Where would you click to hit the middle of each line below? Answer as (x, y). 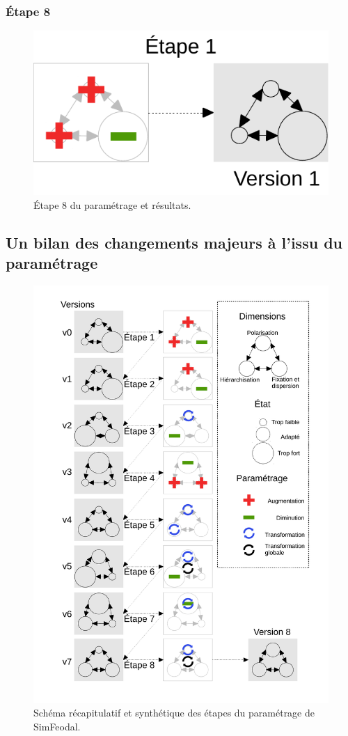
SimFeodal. (57, 726)
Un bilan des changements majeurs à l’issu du (174, 242)
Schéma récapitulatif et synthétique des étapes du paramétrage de (174, 713)
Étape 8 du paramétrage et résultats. (112, 204)
